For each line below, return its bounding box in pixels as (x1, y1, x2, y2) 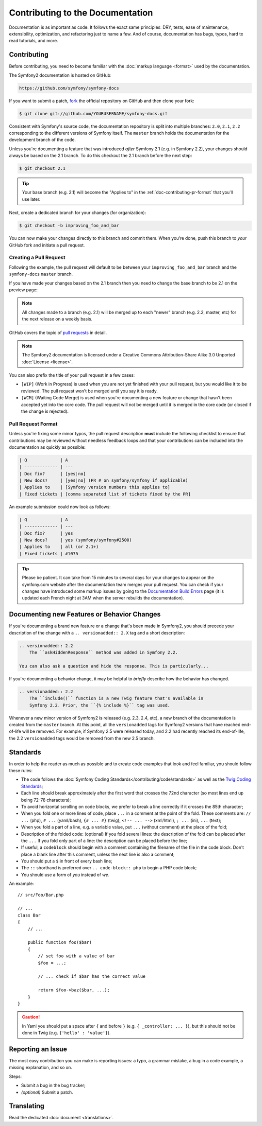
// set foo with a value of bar (38, 953, 115, 959)
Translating (9, 1102, 45, 1110)
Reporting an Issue (9, 1045, 67, 1053)
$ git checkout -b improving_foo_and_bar (19, 223, 119, 229)
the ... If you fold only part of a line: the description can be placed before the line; (21, 838, 188, 844)
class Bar (17, 912, 41, 918)
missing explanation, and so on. (9, 1065, 72, 1071)
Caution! (22, 1014, 40, 1020)
